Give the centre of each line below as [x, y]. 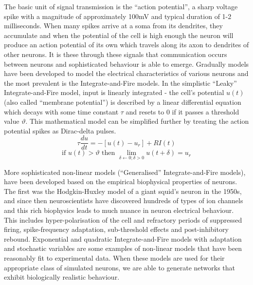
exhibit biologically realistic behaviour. [62, 277]
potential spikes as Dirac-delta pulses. [60, 130]
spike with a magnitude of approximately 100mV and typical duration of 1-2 [118, 16]
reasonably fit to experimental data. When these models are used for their [114, 257]
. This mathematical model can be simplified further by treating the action [137, 121]
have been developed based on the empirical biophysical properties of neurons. [121, 181]
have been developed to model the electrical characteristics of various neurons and [126, 73]
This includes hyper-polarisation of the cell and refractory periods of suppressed [123, 219]
